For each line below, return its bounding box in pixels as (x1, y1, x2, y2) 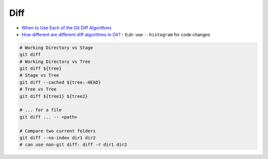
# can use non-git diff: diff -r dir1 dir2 (19, 142, 128, 148)
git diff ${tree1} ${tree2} (19, 93, 88, 99)
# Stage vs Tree (19, 72, 60, 78)
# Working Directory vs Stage (19, 45, 93, 51)
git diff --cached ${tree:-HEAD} (19, 79, 101, 85)
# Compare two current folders (19, 128, 96, 134)
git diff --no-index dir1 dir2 (19, 135, 96, 141)
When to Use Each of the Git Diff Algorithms (21, 25, 112, 31)
